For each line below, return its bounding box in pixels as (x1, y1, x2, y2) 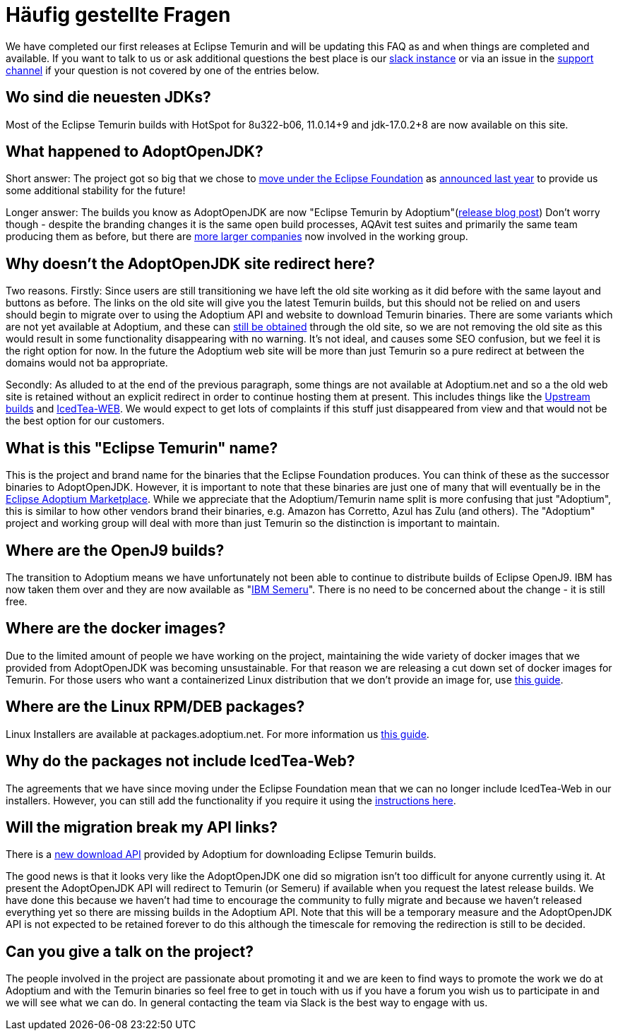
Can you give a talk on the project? (6, 942, 254, 960)
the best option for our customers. (6, 415, 165, 427)
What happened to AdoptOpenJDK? (6, 143, 263, 161)
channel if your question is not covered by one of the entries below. (6, 64, 319, 76)
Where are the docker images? (6, 619, 226, 638)
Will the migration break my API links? (6, 818, 278, 836)
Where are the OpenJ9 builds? (6, 541, 225, 559)
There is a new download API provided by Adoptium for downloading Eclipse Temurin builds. (6, 848, 436, 861)
